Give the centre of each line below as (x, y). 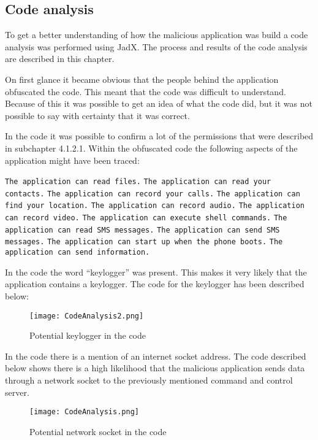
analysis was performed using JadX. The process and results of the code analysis (156, 46)
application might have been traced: (72, 160)
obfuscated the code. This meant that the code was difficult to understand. (146, 91)
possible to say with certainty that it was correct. (97, 115)
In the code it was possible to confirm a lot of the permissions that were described (159, 136)
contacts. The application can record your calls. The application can (153, 194)
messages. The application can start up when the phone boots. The (144, 242)
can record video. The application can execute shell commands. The (146, 218)
